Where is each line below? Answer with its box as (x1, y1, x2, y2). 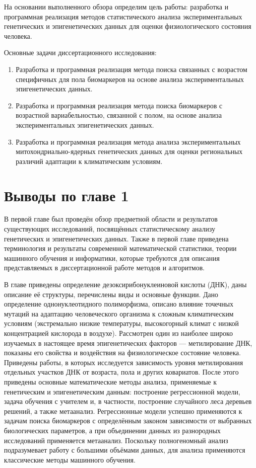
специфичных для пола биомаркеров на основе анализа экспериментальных (15, 74, 244, 84)
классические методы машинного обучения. (4, 454, 136, 465)
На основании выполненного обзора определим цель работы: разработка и (4, 1, 229, 11)
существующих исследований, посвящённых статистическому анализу (4, 224, 215, 234)
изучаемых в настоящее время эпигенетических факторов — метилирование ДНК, (4, 337, 253, 348)
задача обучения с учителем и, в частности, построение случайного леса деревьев (4, 396, 252, 406)
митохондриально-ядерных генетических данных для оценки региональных (15, 146, 243, 156)
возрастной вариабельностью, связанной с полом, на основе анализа (15, 110, 222, 120)
